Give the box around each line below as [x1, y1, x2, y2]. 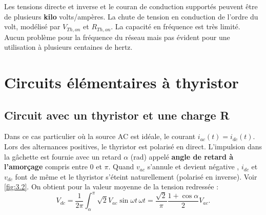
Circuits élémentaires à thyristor [4, 72, 239, 93]
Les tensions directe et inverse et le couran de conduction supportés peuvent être [4, 1, 258, 11]
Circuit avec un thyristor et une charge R [4, 107, 230, 123]
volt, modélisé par [4, 21, 60, 32]
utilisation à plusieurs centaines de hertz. [4, 42, 133, 52]
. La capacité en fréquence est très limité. [111, 21, 240, 32]
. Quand [108, 161, 134, 172]
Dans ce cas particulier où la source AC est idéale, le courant [4, 131, 196, 142]
